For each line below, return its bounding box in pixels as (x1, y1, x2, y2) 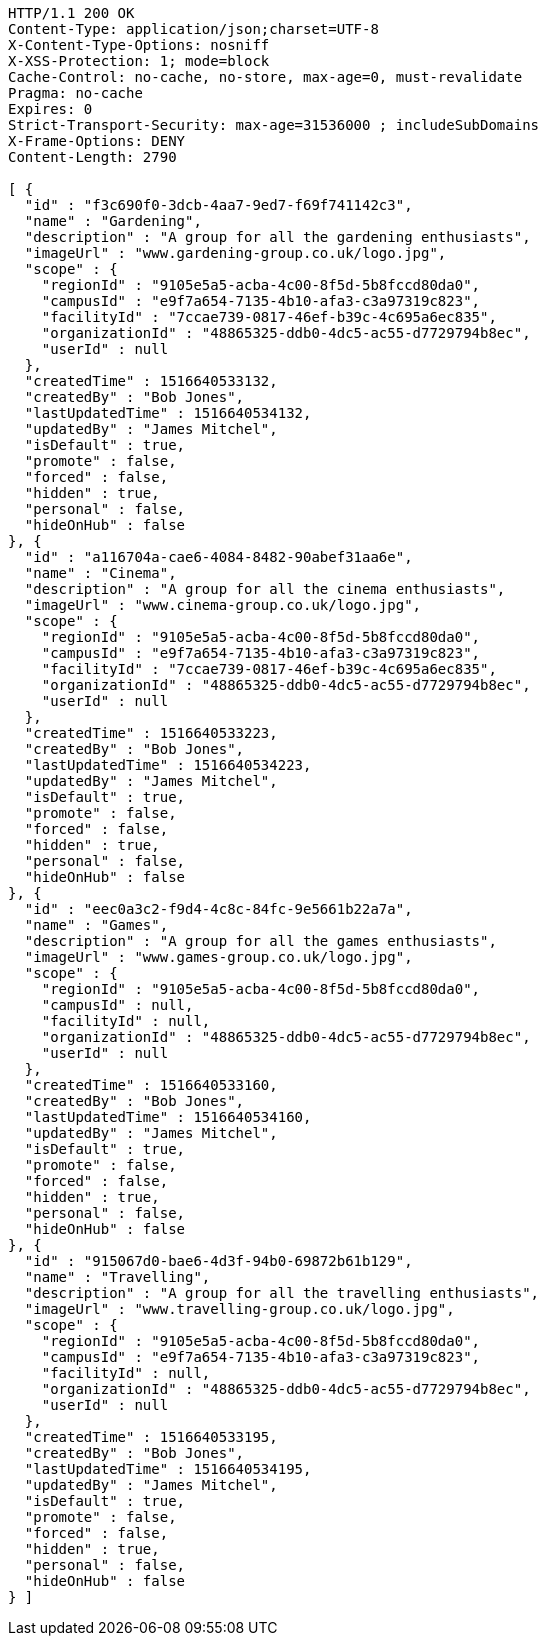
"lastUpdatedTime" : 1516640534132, (24, 405, 312, 421)
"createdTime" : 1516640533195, (24, 1429, 278, 1445)
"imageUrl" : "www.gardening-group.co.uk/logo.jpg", (24, 245, 447, 261)
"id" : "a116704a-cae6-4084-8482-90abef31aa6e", (24, 549, 413, 565)
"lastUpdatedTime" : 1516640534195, (24, 1461, 312, 1477)
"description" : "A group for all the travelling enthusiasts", (24, 1285, 540, 1301)
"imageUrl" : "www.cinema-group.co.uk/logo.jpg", (24, 597, 422, 613)
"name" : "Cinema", (24, 565, 177, 581)
